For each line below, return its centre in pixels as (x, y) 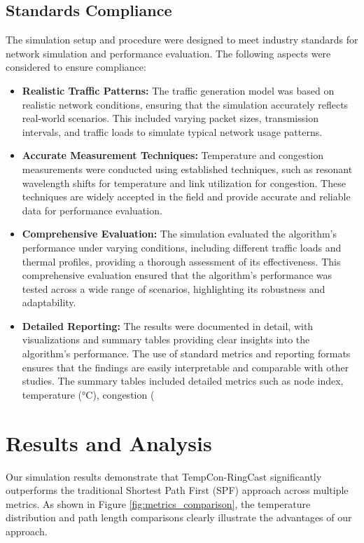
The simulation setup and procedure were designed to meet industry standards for (182, 40)
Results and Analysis (109, 442)
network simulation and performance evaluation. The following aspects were (168, 53)
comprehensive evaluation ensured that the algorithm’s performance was (177, 275)
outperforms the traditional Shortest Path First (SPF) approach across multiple (177, 490)
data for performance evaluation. (92, 210)
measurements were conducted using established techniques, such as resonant (187, 169)
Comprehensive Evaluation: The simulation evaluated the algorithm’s (180, 234)
